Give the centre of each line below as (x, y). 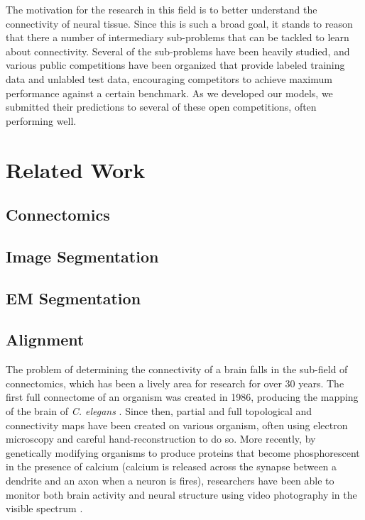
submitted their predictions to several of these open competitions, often (161, 107)
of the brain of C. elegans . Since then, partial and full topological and (159, 411)
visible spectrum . (44, 508)
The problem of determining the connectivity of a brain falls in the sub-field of (177, 369)
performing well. (41, 120)
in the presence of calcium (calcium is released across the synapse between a (171, 466)
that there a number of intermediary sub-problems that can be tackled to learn (178, 37)
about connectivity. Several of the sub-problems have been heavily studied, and (178, 51)
